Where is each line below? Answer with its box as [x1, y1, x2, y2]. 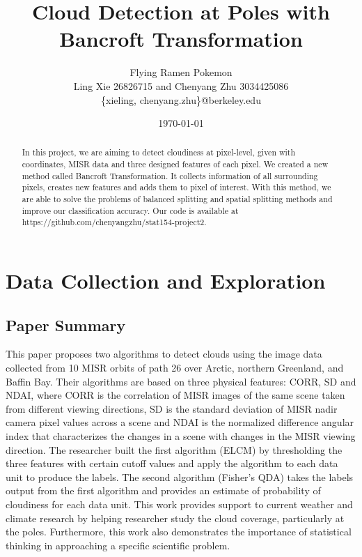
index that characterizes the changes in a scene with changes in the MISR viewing [6, 429, 356, 443]
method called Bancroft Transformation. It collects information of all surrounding [22, 169, 318, 181]
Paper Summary [6, 314, 126, 335]
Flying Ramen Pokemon [129, 65, 233, 79]
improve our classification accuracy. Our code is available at [22, 204, 239, 216]
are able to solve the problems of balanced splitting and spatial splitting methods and [22, 193, 333, 205]
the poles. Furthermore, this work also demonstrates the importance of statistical [6, 524, 352, 539]
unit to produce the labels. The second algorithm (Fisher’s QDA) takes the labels [6, 469, 354, 484]
